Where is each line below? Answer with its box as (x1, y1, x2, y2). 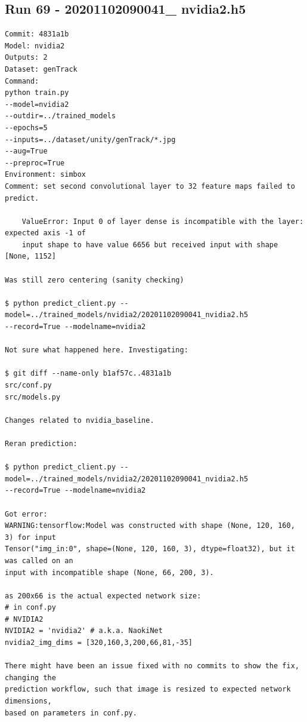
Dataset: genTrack (5, 64, 77, 73)
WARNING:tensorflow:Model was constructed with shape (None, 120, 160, (5, 521, 295, 530)
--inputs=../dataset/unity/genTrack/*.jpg (5, 135, 176, 144)
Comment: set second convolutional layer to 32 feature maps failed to (5, 182, 295, 191)
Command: (5, 76, 39, 85)
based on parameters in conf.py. (5, 708, 137, 717)
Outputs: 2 (5, 53, 48, 62)
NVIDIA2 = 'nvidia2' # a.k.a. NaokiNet (5, 626, 163, 635)
